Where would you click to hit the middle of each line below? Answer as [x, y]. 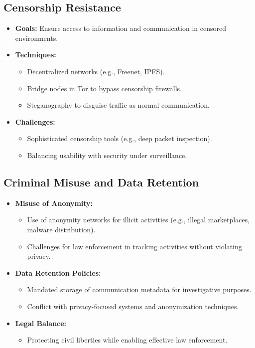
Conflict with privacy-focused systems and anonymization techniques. [133, 306]
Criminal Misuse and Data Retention [101, 182]
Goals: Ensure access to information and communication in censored [121, 28]
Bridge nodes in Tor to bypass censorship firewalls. [104, 88]
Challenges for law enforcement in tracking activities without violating [134, 246]
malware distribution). [61, 229]
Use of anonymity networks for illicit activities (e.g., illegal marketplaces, [138, 220]
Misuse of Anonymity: [54, 203]
